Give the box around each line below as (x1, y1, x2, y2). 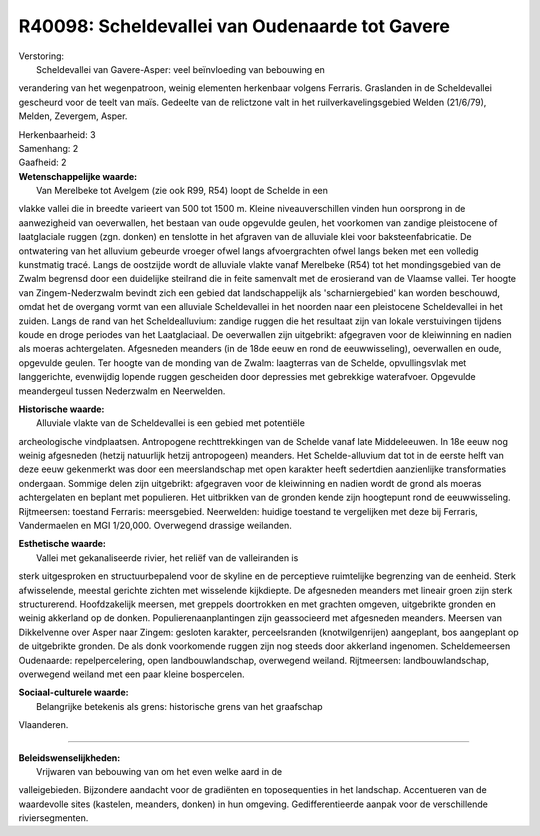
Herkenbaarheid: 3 (18, 128, 96, 140)
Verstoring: (18, 50, 65, 62)
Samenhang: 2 (18, 142, 79, 154)
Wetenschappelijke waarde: (18, 170, 138, 182)
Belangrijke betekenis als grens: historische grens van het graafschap (36, 700, 324, 712)
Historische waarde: (18, 403, 105, 415)
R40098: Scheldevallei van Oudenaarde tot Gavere (18, 15, 450, 37)
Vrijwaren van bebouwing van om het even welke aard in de (36, 765, 283, 777)
